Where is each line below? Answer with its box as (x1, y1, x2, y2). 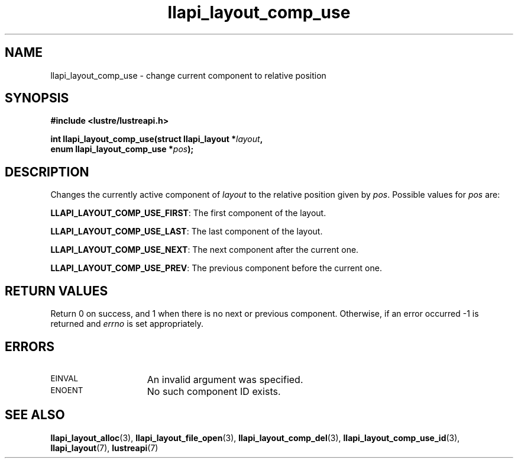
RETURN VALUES (5, 283, 108, 298)
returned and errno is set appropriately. (50, 319, 204, 329)
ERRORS (5, 339, 55, 354)
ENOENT (50, 385, 83, 395)
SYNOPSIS (5, 91, 69, 106)
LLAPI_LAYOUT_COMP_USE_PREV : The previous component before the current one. (50, 263, 382, 274)
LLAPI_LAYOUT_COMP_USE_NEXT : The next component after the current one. (50, 245, 359, 255)
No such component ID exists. (147, 385, 281, 397)
